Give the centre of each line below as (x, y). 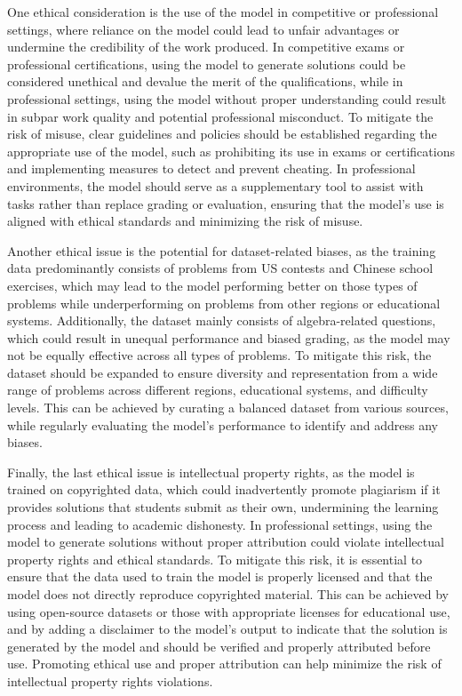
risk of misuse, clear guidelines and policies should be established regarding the (222, 134)
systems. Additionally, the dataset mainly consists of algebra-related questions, (222, 320)
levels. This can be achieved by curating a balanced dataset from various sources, (228, 408)
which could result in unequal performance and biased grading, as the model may (229, 337)
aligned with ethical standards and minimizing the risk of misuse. (185, 221)
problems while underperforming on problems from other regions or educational (224, 303)
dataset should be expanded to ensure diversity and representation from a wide (223, 372)
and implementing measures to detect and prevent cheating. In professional (211, 168)
